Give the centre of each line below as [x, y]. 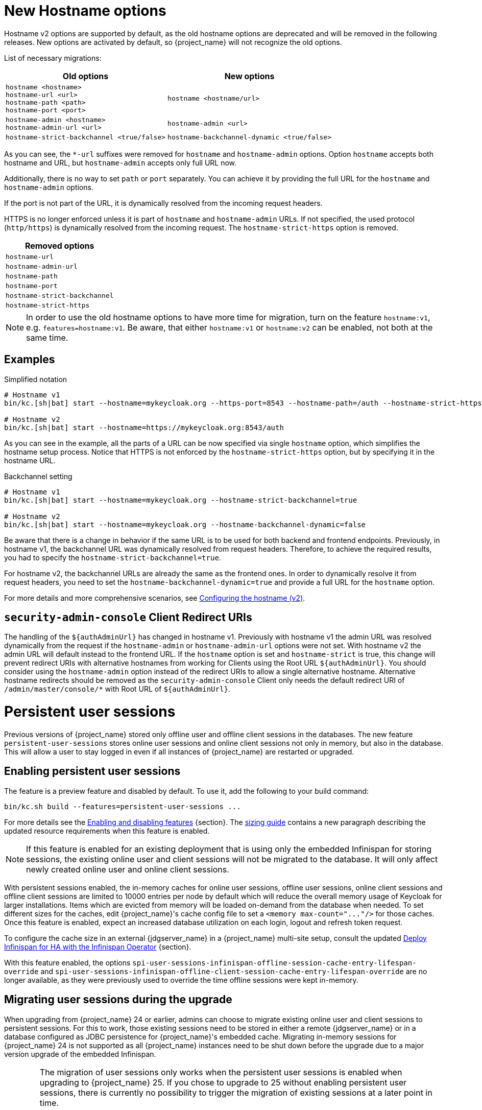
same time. [47, 337]
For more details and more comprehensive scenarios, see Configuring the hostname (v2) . [155, 598]
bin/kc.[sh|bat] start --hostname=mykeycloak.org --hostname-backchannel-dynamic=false [185, 524]
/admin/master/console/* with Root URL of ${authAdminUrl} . [117, 689]
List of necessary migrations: [53, 58]
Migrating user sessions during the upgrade [118, 1000]
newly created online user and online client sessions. [128, 869]
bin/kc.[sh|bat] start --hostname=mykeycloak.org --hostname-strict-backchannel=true [181, 500]
